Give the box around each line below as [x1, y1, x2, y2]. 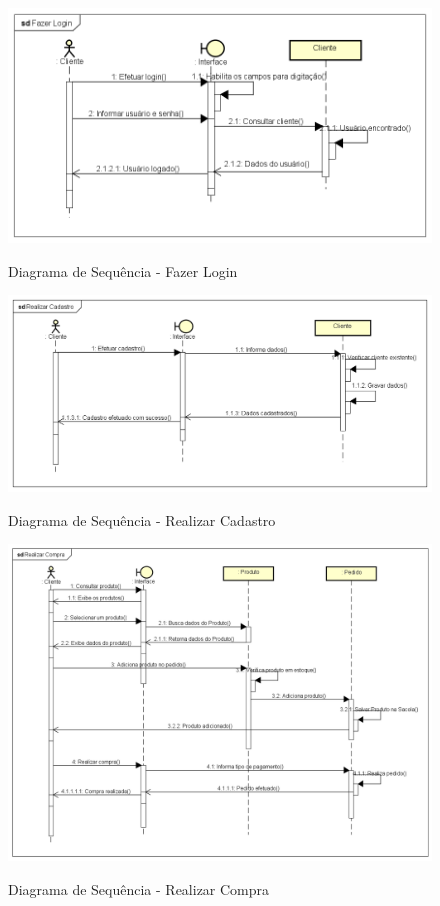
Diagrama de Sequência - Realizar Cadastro [8, 509, 276, 530]
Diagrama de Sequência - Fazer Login [8, 260, 238, 281]
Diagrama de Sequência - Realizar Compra [8, 879, 270, 900]
